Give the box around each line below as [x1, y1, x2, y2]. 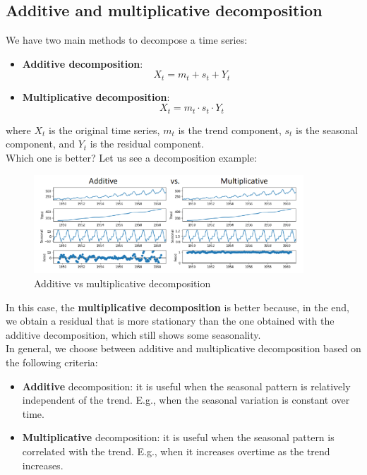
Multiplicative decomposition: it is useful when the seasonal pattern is [22, 430, 335, 445]
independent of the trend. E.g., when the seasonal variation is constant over [22, 392, 350, 407]
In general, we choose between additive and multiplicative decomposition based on [6, 341, 361, 356]
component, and [6, 136, 76, 151]
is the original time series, [49, 122, 160, 137]
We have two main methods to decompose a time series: [6, 32, 248, 47]
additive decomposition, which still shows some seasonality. [6, 327, 261, 342]
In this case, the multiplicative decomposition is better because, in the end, [6, 299, 350, 314]
